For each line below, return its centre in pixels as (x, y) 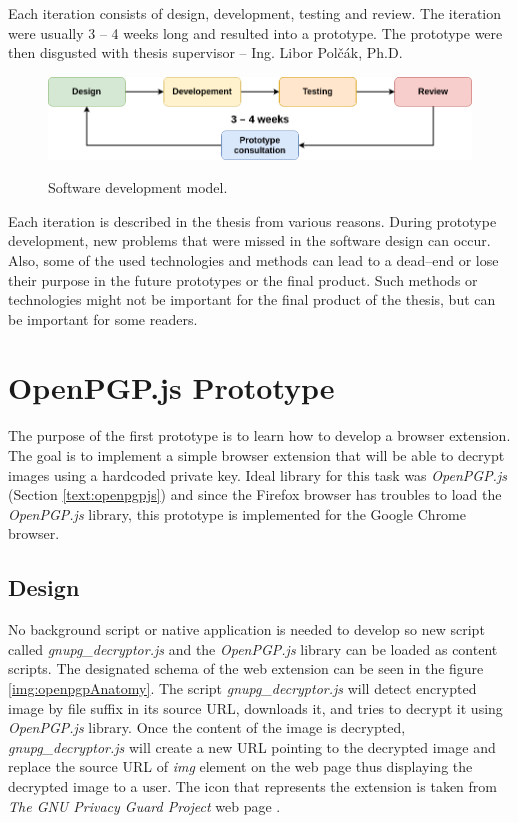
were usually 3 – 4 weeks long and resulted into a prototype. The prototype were (255, 32)
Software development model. (138, 187)
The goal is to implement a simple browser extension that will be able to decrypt (256, 455)
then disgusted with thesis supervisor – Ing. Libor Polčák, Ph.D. (205, 52)
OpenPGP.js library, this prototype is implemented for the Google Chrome (237, 513)
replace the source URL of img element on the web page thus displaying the (240, 766)
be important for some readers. (103, 318)
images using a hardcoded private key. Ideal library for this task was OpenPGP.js (257, 474)
